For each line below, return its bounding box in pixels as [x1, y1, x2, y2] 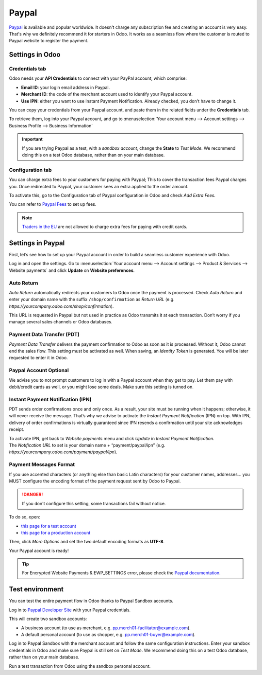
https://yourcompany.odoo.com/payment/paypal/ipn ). [9, 449, 117, 455]
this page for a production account [21, 530, 91, 535]
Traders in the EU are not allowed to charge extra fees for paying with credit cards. [22, 224, 188, 230]
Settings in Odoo [9, 51, 61, 59]
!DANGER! [22, 492, 43, 497]
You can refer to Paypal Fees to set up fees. [9, 201, 97, 207]
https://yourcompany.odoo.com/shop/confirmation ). [9, 303, 114, 309]
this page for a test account [21, 523, 76, 529]
